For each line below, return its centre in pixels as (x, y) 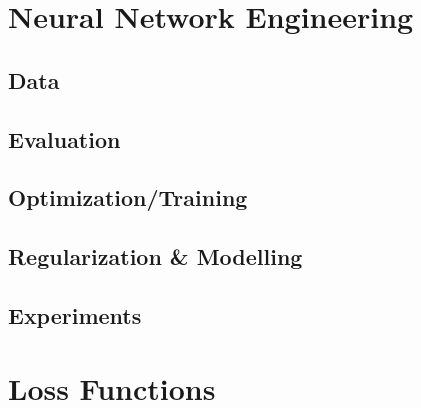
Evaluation (64, 138)
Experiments (75, 314)
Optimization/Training (128, 197)
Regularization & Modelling (155, 256)
